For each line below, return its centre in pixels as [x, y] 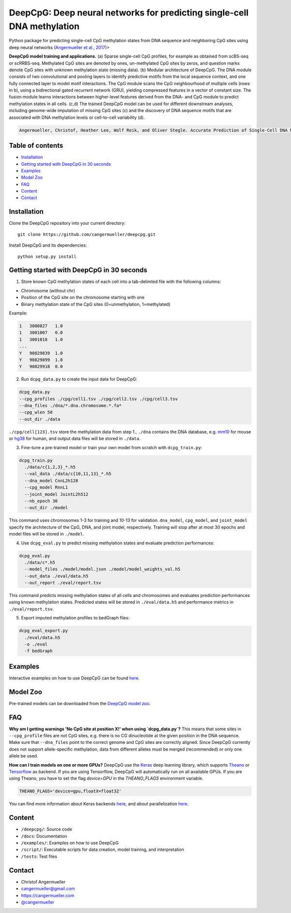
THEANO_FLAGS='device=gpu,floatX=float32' [70, 791]
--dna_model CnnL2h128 [51, 480]
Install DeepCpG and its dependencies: [48, 245]
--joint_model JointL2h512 [57, 494]
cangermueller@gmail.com [48, 889]
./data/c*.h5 [40, 562]
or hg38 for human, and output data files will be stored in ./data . [75, 439]
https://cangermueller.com [48, 895]
